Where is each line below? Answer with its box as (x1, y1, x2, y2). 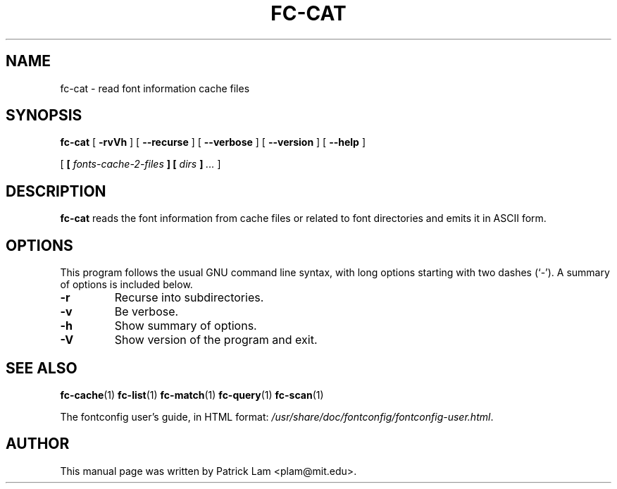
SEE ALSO (6, 359, 77, 377)
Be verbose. (114, 304, 179, 319)
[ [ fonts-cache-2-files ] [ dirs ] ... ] (60, 158, 221, 171)
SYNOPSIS (6, 106, 82, 125)
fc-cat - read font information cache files (60, 82, 250, 94)
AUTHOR (6, 435, 70, 453)
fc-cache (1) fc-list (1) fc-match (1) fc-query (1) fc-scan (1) (60, 388, 324, 401)
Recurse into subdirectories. (114, 290, 264, 305)
